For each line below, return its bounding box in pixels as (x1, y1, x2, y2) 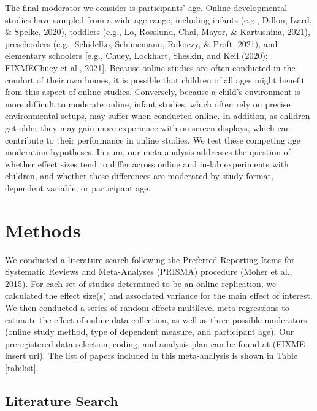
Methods (5, 217, 81, 242)
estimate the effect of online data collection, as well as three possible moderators (5, 313, 307, 326)
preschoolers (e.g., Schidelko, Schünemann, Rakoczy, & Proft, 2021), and (5, 37, 278, 50)
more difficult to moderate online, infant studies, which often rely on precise (5, 97, 291, 110)
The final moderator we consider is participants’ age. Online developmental (5, 1, 288, 13)
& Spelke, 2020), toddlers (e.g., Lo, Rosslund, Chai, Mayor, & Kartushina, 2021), (5, 25, 310, 38)
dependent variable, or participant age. (5, 181, 151, 194)
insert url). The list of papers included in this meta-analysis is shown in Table (5, 349, 298, 362)
